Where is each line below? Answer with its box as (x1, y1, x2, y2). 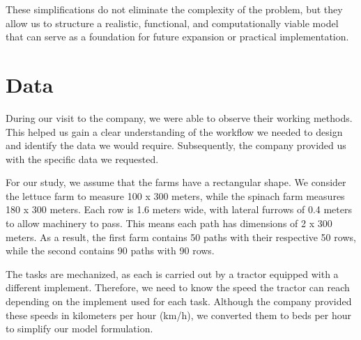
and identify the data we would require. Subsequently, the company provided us (6, 138, 346, 153)
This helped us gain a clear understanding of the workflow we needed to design (6, 124, 343, 139)
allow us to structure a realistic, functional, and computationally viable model (6, 15, 339, 30)
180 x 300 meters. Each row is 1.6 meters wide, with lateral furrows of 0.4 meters (6, 202, 352, 217)
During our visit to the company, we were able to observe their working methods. (6, 110, 353, 125)
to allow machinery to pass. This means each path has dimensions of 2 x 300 (6, 216, 332, 231)
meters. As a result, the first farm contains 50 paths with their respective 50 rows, (6, 229, 356, 244)
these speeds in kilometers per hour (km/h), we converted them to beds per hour (6, 307, 352, 322)
